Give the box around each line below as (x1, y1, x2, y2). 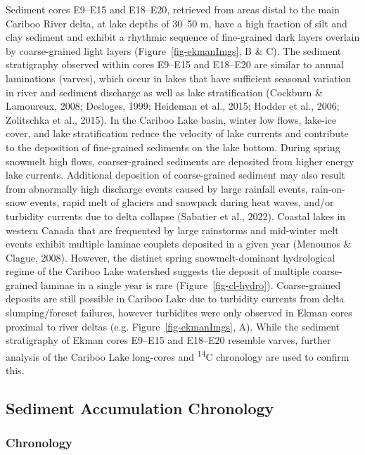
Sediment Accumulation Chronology (6, 397, 274, 419)
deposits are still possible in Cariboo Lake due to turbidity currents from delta (6, 291, 345, 306)
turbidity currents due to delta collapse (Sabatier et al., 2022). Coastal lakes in (6, 208, 346, 223)
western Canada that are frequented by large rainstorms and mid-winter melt (6, 222, 339, 237)
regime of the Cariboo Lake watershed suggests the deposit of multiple (6, 264, 309, 278)
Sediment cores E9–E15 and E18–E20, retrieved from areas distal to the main (6, 2, 340, 16)
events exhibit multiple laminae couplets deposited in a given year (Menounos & (6, 236, 352, 251)
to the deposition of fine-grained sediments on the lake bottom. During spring (6, 139, 340, 154)
